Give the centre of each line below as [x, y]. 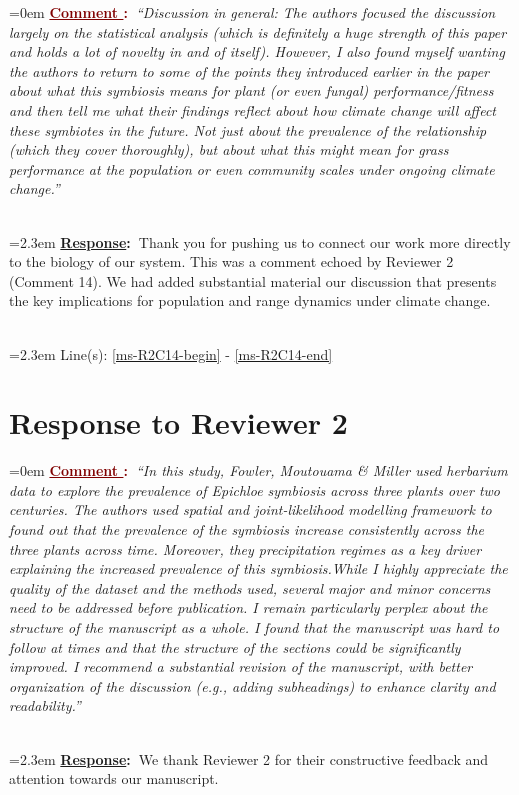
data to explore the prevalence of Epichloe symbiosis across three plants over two [255, 489]
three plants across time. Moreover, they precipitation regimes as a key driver [245, 548]
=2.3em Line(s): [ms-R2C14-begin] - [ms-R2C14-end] [171, 353]
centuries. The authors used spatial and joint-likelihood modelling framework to [250, 509]
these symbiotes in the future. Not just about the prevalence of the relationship [248, 129]
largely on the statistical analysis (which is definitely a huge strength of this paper [258, 31]
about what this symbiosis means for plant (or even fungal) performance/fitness [251, 90]
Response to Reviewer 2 [178, 422]
